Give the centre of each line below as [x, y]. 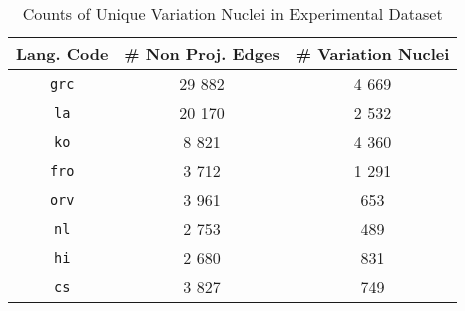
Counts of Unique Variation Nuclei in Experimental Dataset [232, 13]
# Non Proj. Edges [202, 53]
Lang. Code [62, 53]
